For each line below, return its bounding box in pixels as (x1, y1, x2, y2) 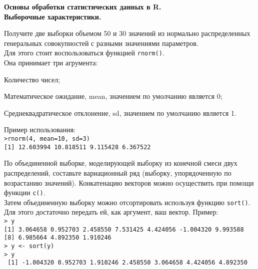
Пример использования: (4, 124, 76, 135)
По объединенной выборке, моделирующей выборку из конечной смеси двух (4, 158, 237, 168)
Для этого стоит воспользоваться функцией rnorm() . (4, 47, 164, 58)
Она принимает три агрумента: (4, 57, 98, 68)
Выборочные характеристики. (4, 11, 101, 21)
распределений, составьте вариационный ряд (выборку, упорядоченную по (4, 167, 231, 178)
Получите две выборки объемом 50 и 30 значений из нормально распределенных (4, 28, 250, 38)
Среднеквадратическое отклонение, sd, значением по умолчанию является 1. (4, 107, 236, 118)
